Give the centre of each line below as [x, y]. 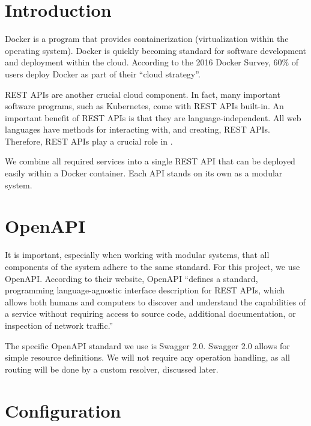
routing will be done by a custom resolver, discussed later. [112, 369]
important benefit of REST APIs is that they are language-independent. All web [153, 117]
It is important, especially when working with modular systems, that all [137, 255]
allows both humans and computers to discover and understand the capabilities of [155, 301]
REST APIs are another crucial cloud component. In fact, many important [143, 94]
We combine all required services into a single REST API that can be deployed [150, 161]
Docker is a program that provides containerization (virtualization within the [147, 39]
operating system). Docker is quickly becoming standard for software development [156, 50]
